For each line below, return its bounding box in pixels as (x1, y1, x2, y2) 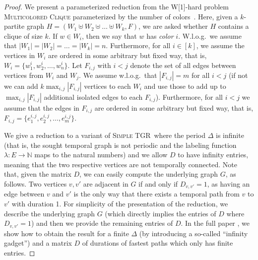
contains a (218, 21, 249, 31)
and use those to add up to (144, 81, 226, 91)
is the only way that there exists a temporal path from (73, 189, 240, 199)
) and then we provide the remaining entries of (31, 218, 173, 228)
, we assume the (196, 40, 245, 51)
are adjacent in (83, 178, 129, 189)
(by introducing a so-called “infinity (139, 228, 248, 238)
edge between (4, 189, 45, 199)
